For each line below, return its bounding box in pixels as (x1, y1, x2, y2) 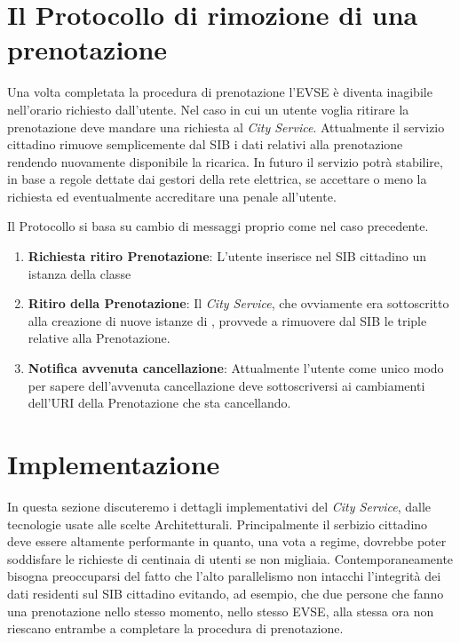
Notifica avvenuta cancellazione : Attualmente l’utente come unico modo (28, 359, 444, 377)
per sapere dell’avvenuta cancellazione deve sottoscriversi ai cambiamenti (28, 376, 425, 394)
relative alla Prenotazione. (28, 329, 171, 347)
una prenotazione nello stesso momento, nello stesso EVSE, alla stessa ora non (7, 601, 434, 620)
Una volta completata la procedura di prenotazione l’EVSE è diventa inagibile (7, 83, 432, 101)
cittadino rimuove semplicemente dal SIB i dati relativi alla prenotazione (7, 135, 403, 154)
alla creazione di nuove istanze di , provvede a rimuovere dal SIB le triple (28, 311, 427, 329)
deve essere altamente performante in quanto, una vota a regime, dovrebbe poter (7, 532, 447, 551)
